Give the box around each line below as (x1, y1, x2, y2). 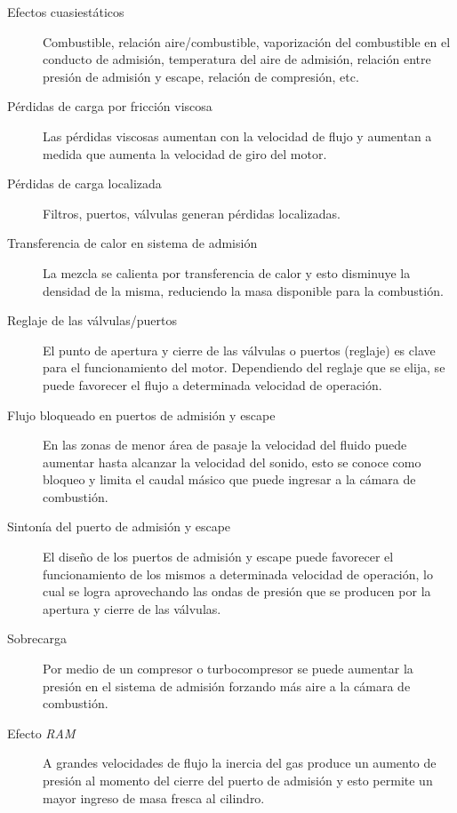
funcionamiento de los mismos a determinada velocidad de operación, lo (43, 564, 433, 583)
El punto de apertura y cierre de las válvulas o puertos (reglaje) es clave (43, 340, 436, 359)
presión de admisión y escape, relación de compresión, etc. (43, 67, 359, 85)
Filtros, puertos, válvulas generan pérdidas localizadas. (43, 203, 341, 222)
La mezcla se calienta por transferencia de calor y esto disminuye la (43, 263, 411, 282)
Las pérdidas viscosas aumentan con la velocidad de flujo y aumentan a (43, 126, 432, 145)
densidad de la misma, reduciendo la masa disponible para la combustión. (43, 281, 444, 299)
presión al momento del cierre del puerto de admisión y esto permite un (43, 771, 433, 789)
